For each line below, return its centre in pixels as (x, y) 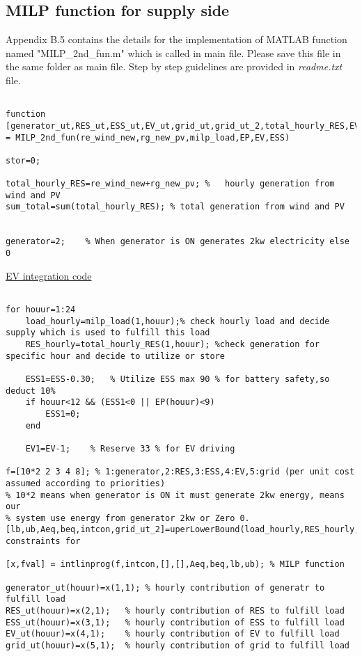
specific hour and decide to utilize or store (115, 356)
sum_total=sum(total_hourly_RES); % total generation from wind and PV (175, 207)
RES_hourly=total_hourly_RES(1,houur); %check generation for (173, 344)
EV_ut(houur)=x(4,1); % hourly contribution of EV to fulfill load (173, 634)
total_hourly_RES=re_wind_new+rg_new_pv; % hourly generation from (170, 184)
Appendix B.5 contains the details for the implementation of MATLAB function (176, 39)
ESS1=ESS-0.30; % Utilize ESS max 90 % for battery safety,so (178, 379)
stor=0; (23, 160)
